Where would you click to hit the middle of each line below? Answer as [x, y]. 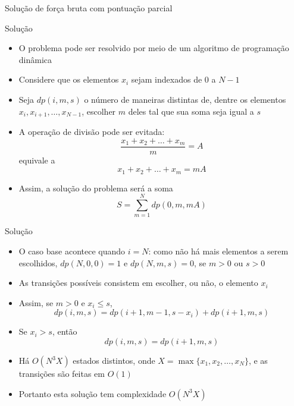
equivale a [37, 160]
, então [65, 331]
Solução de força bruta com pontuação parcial [89, 8]
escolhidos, [38, 262]
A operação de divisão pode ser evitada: [92, 132]
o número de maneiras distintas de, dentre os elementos [185, 99]
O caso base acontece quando [72, 251]
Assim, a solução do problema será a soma [96, 188]
